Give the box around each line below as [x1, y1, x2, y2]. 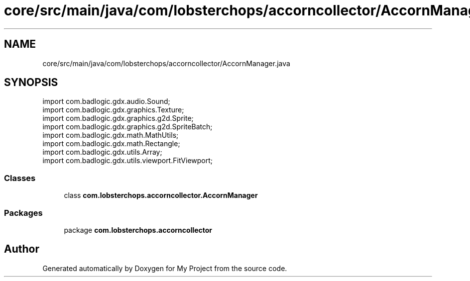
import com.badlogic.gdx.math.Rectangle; [42, 139, 180, 148]
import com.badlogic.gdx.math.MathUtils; [42, 131, 179, 140]
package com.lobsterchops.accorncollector [64, 225, 213, 234]
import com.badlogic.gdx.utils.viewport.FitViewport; [42, 156, 213, 165]
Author [4, 243, 39, 256]
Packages [4, 207, 43, 218]
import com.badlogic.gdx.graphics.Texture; [42, 105, 184, 114]
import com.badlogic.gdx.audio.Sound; [42, 97, 170, 106]
